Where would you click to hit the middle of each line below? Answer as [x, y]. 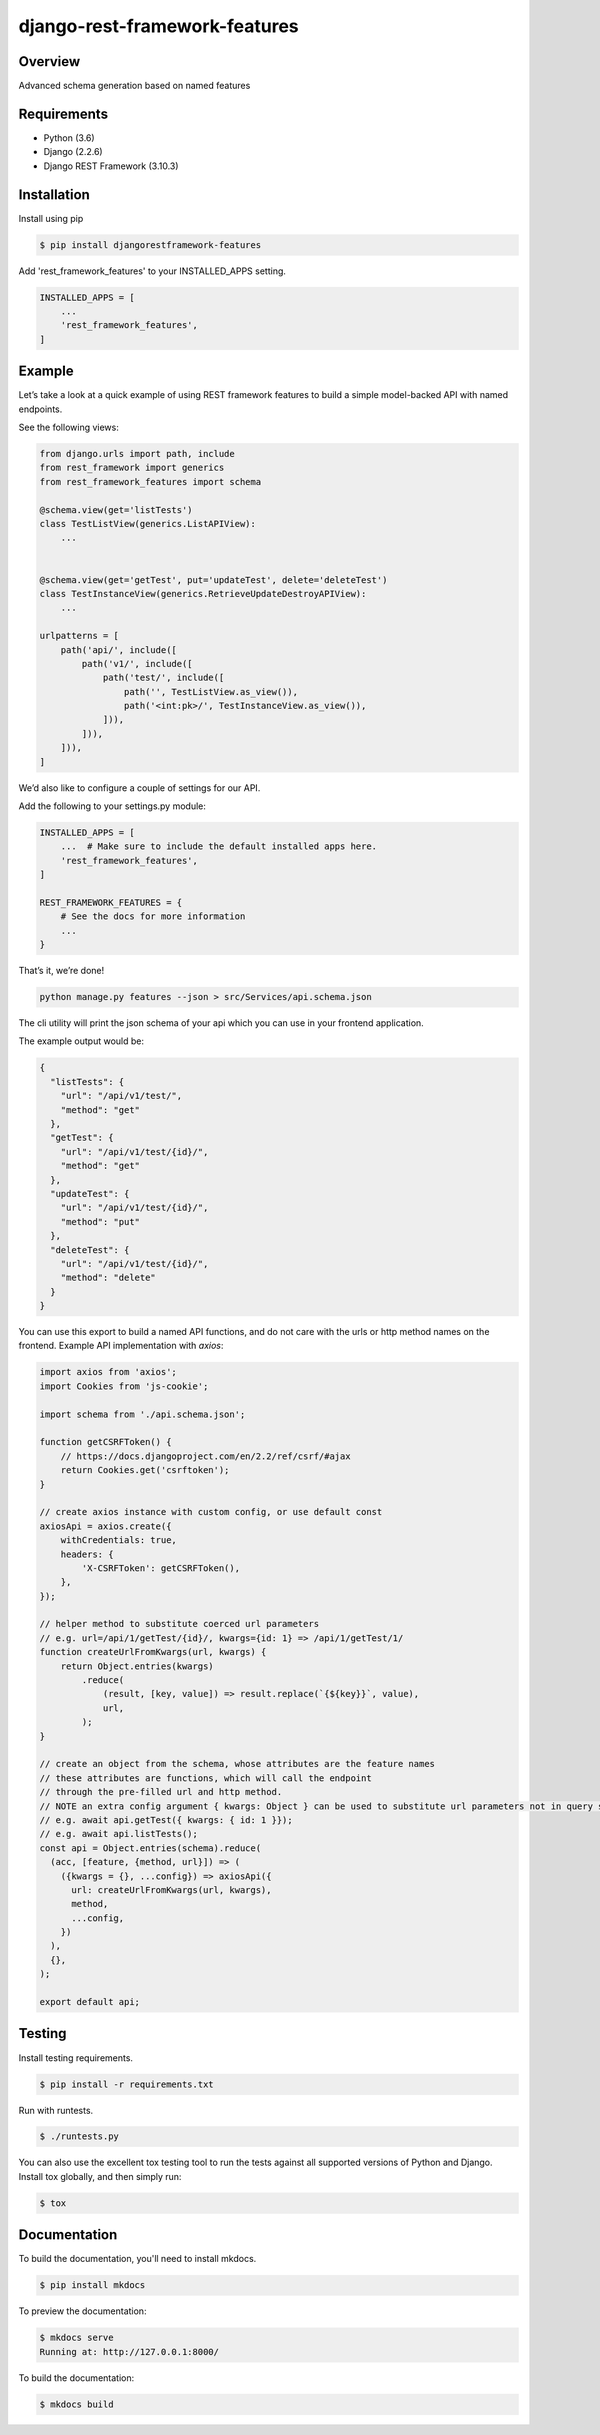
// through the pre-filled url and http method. [161, 1792]
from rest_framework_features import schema [150, 481]
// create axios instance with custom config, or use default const [211, 1512]
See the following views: [68, 427]
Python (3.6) [69, 137]
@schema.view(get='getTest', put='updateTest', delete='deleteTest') [213, 579]
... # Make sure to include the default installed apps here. [219, 846]
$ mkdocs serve [76, 2338]
